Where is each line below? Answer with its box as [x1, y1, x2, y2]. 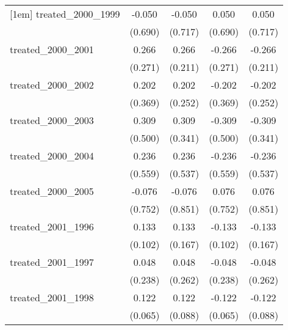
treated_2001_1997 [10, 255, 94, 269]
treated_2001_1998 [10, 290, 94, 304]
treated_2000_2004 [10, 148, 94, 163]
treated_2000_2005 [10, 184, 94, 198]
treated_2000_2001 [10, 42, 94, 56]
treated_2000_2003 [10, 113, 94, 127]
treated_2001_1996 [10, 219, 94, 233]
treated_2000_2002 [10, 78, 94, 92]
